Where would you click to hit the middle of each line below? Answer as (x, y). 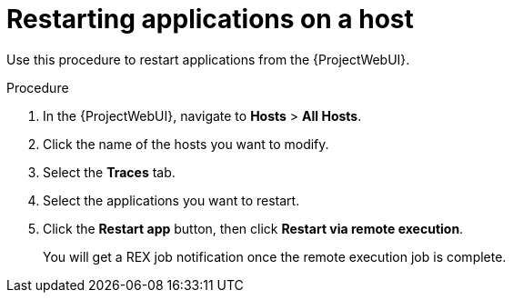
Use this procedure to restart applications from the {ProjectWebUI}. (208, 59)
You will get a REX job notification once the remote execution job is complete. (275, 256)
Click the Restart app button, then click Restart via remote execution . (253, 228)
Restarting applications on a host (210, 19)
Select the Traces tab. (109, 172)
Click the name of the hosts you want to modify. (186, 144)
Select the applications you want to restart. (171, 200)
